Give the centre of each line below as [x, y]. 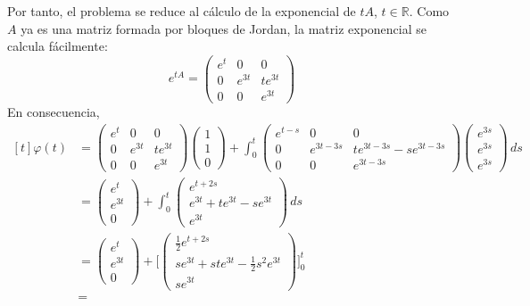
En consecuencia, [54, 112]
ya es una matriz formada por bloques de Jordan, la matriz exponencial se [224, 28]
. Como [429, 11]
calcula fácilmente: [58, 46]
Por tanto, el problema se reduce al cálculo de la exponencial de [182, 11]
